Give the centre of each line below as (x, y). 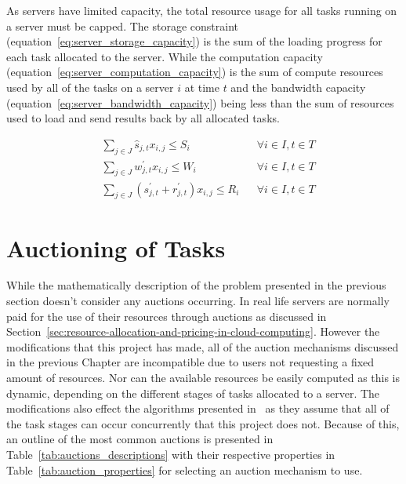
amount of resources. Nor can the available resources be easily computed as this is (203, 377)
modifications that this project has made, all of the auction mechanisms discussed (203, 346)
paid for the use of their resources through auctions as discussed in (167, 316)
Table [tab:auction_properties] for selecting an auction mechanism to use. (185, 469)
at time (202, 87)
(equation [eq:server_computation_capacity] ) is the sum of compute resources (195, 72)
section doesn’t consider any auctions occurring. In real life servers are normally (198, 301)
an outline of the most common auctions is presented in (140, 439)
